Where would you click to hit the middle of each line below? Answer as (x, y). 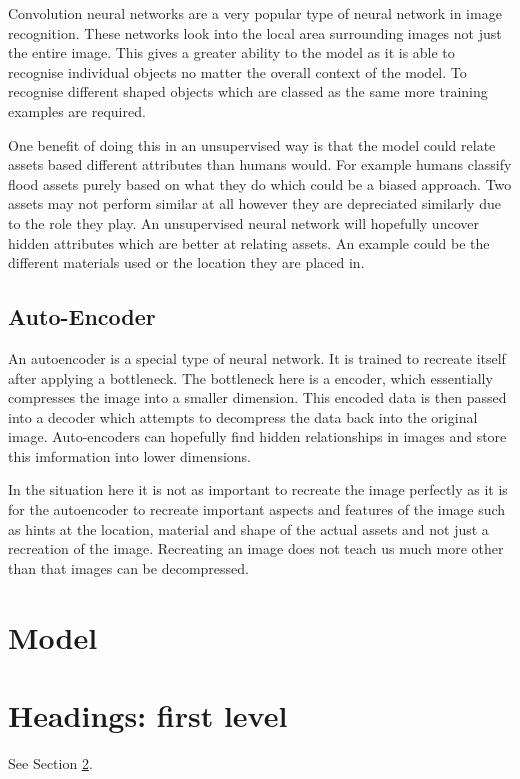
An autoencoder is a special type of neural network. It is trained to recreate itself (257, 357)
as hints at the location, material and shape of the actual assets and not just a (248, 528)
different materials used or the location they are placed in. (186, 262)
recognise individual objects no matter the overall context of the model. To (237, 71)
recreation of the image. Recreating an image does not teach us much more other (256, 548)
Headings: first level (148, 715)
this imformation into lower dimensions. (129, 455)
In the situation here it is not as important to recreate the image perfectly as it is (258, 489)
